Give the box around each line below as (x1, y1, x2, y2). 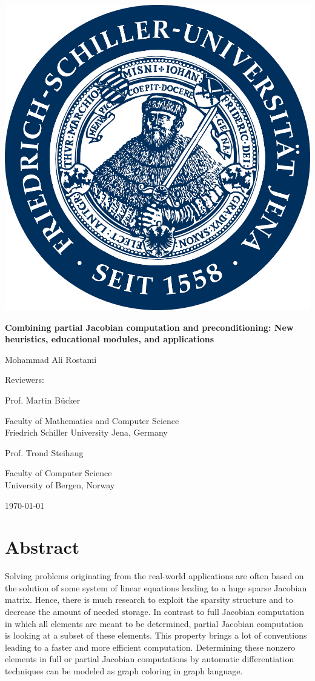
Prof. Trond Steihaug (5, 446, 84, 459)
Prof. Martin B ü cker (5, 393, 81, 406)
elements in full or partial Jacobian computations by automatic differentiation (5, 653, 294, 665)
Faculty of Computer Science (5, 467, 112, 479)
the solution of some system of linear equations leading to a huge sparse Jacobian (5, 581, 307, 594)
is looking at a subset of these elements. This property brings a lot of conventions (5, 629, 307, 642)
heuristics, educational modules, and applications (5, 333, 214, 345)
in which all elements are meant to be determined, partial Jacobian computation (5, 617, 303, 630)
